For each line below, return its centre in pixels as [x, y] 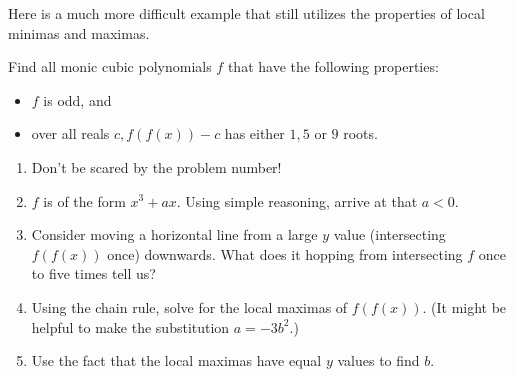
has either [254, 133]
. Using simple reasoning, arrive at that [297, 200]
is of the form [84, 200]
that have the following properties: [333, 66]
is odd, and [77, 99]
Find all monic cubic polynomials [110, 66]
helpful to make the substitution [130, 326]
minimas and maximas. [79, 32]
